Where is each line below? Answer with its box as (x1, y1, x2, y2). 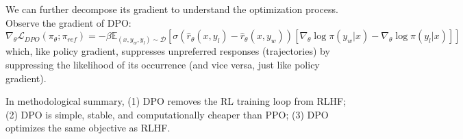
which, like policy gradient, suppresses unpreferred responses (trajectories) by (5, 44, 330, 58)
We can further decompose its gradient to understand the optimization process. (5, 2, 338, 16)
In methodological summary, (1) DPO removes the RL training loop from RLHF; (5, 94, 347, 108)
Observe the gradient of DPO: (5, 15, 132, 29)
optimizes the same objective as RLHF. (5, 121, 171, 135)
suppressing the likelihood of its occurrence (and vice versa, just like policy (5, 57, 320, 71)
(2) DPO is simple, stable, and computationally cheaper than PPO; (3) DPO (5, 107, 329, 121)
